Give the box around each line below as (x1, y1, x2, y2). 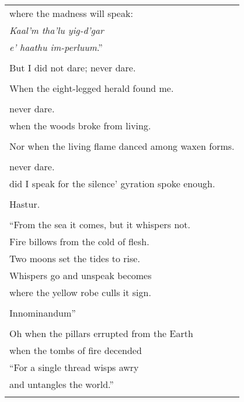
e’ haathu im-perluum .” (9, 40, 103, 54)
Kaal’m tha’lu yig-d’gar (9, 23, 104, 37)
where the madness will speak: (9, 6, 133, 20)
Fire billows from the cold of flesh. (9, 235, 149, 248)
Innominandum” (9, 306, 76, 319)
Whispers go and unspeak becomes (9, 269, 152, 282)
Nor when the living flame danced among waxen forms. (9, 139, 235, 153)
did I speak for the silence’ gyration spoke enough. (9, 177, 215, 190)
